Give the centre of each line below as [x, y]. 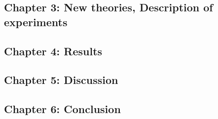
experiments [36, 21]
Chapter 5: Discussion [61, 80]
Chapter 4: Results [53, 51]
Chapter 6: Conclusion [62, 109]
